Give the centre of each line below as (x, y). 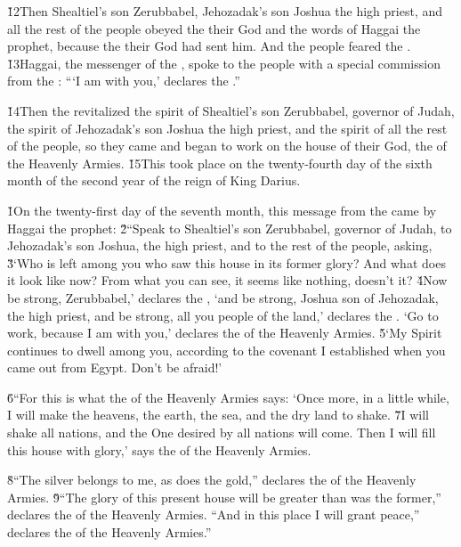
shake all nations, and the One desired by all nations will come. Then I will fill (222, 433)
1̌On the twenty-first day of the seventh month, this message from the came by (222, 210)
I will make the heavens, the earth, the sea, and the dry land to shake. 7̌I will (218, 415)
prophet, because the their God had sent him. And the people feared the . (209, 46)
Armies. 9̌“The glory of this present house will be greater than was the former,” (224, 497)
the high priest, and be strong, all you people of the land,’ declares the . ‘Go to (223, 315)
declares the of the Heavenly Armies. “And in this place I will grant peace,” (214, 514)
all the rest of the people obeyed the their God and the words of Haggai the (214, 28)
